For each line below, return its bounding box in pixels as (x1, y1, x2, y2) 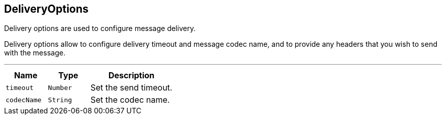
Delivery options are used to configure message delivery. (4, 24, 196, 33)
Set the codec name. (90, 95, 170, 105)
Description (108, 70, 155, 81)
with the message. (4, 48, 66, 57)
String (48, 96, 72, 104)
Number (48, 83, 72, 92)
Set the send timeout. (90, 82, 173, 93)
